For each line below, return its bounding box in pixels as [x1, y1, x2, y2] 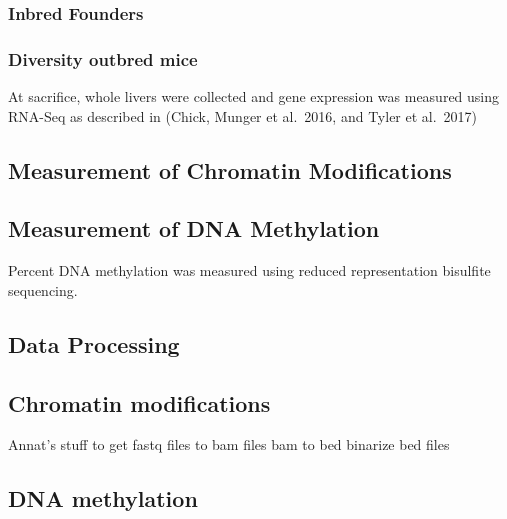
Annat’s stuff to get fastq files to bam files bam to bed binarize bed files [8, 434, 450, 455]
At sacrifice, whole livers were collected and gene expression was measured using [8, 86, 500, 107]
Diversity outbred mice [8, 46, 198, 71]
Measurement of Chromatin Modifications [8, 154, 452, 185]
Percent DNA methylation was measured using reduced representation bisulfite [8, 260, 491, 281]
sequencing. [8, 279, 78, 300]
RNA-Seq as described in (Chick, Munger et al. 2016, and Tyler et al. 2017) [8, 105, 478, 126]
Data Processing [8, 328, 180, 359]
